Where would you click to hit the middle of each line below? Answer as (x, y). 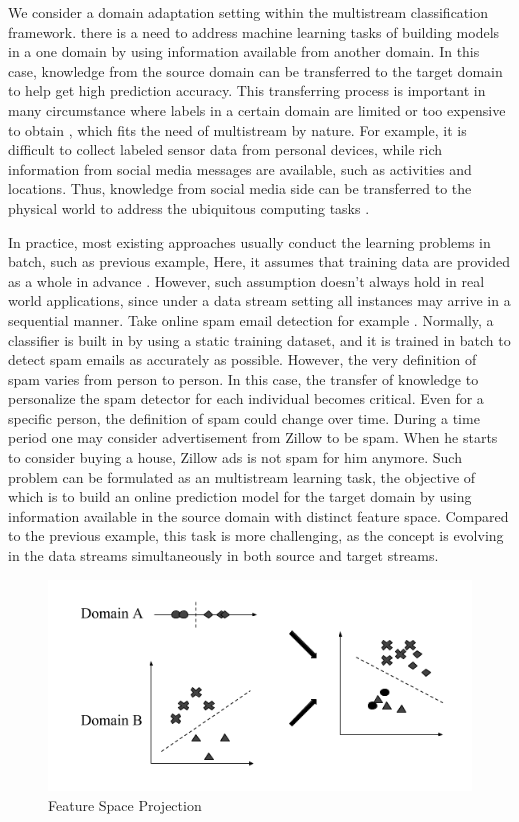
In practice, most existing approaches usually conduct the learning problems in (249, 241)
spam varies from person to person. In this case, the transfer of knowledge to (243, 378)
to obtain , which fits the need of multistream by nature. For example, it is (237, 129)
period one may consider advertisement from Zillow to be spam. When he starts (253, 437)
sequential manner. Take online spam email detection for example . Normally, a (251, 319)
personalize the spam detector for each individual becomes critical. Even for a (246, 398)
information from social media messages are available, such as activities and (240, 168)
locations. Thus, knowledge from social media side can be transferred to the (240, 188)
